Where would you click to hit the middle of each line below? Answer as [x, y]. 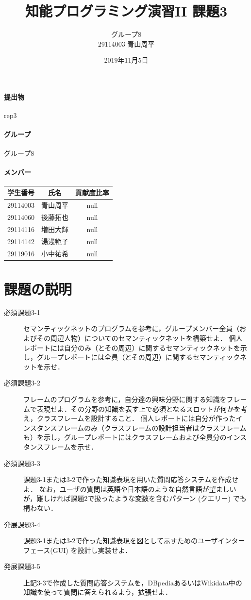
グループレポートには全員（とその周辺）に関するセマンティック [138, 357]
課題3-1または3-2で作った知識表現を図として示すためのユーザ [121, 541]
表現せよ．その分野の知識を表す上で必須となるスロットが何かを [139, 408]
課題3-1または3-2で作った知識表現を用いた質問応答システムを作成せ [131, 479]
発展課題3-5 [22, 566]
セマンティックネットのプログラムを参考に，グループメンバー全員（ [132, 328]
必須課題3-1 [22, 312]
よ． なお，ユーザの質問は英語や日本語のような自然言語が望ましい [130, 489]
